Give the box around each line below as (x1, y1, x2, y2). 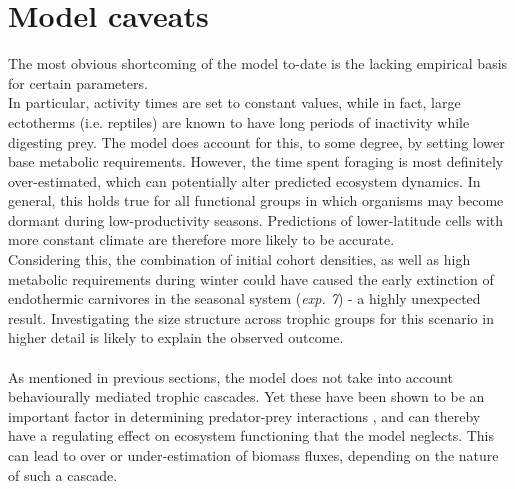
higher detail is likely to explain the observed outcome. (8, 327, 344, 348)
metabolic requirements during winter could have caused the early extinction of (8, 268, 494, 289)
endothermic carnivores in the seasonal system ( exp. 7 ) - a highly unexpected (8, 288, 481, 309)
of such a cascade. (8, 464, 118, 485)
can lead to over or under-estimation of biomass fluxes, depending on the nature (8, 445, 499, 465)
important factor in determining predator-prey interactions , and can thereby (8, 405, 481, 426)
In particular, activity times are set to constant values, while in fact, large (8, 92, 461, 113)
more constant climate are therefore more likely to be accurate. (8, 229, 395, 250)
